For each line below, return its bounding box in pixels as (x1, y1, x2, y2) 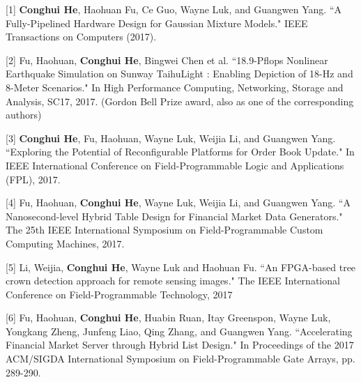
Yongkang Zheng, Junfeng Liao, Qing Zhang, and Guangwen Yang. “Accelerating (6, 323, 353, 338)
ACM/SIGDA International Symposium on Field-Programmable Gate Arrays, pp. (6, 351, 355, 366)
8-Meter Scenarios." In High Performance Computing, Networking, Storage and (6, 79, 344, 94)
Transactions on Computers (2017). (6, 29, 157, 44)
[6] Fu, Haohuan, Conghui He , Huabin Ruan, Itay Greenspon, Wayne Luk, (6, 310, 331, 325)
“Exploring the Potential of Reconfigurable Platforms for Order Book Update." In (6, 144, 355, 159)
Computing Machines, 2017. (6, 236, 125, 250)
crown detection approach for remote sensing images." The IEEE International (6, 273, 340, 288)
